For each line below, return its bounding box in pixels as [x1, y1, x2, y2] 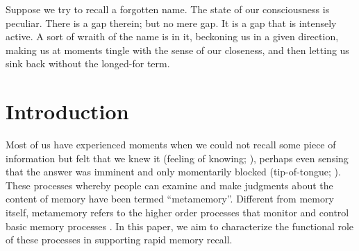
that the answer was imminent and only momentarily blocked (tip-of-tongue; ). [6, 164, 341, 179]
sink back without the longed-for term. [6, 56, 170, 71]
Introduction [6, 97, 129, 125]
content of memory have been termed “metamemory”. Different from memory [6, 191, 334, 206]
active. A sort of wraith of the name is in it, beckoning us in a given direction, [6, 29, 339, 44]
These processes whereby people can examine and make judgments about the [6, 178, 333, 192]
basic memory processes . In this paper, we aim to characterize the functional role [6, 218, 354, 233]
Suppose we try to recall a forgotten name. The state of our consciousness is [6, 2, 330, 16]
